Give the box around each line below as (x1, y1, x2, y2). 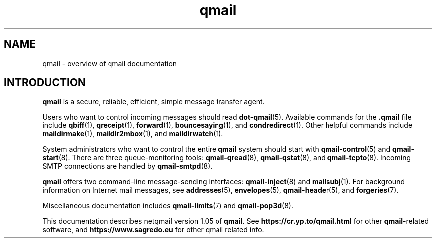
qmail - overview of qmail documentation (42, 59, 177, 68)
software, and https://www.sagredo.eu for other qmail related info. (42, 225, 264, 234)
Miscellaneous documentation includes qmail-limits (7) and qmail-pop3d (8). (42, 201, 293, 210)
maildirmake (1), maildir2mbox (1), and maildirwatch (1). (42, 129, 223, 138)
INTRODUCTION (4, 76, 86, 89)
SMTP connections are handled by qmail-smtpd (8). (42, 162, 213, 171)
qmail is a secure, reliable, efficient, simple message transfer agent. (42, 97, 265, 106)
